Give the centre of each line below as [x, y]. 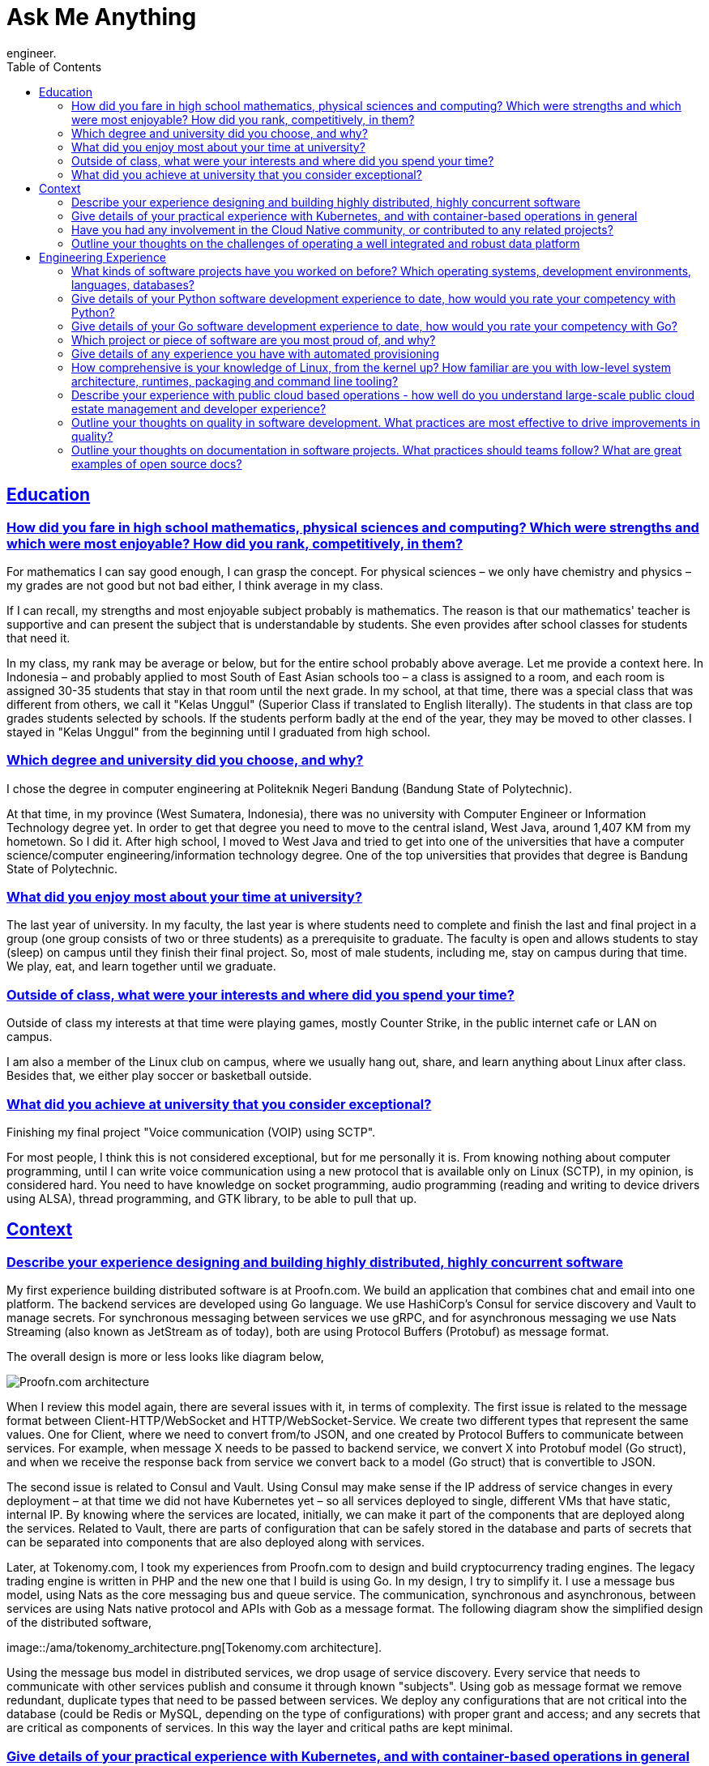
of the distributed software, [79, 1623]
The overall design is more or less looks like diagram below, [165, 1357]
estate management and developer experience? [199, 408]
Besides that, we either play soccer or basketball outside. [159, 1076]
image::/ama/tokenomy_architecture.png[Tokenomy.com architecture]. [194, 1648]
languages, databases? [133, 284]
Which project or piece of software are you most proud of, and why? [254, 339]
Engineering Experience [103, 257]
